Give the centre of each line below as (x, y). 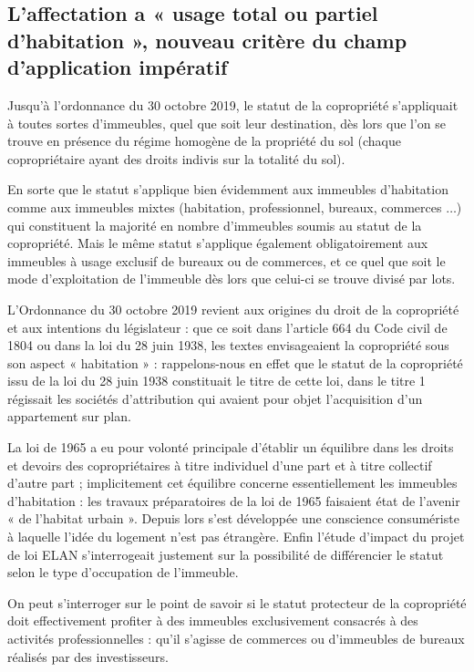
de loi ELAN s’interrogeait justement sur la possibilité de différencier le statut (226, 554)
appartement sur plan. (69, 416)
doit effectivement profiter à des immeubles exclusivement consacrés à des (213, 620)
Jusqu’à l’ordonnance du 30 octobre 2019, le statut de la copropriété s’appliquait (233, 104)
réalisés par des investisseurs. (88, 656)
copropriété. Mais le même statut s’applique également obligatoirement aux (218, 243)
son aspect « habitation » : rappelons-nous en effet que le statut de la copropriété (235, 362)
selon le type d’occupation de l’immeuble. (123, 572)
